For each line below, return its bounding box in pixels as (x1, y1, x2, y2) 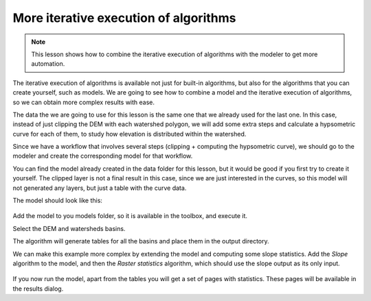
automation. (31, 60, 65, 68)
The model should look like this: (12, 196, 103, 205)
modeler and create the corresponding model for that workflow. (12, 152, 193, 160)
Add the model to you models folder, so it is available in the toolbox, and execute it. (12, 212, 247, 220)
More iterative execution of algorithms (12, 10, 236, 25)
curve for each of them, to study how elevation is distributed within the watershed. (12, 130, 247, 138)
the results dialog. (12, 285, 64, 293)
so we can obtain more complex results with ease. (12, 98, 155, 106)
